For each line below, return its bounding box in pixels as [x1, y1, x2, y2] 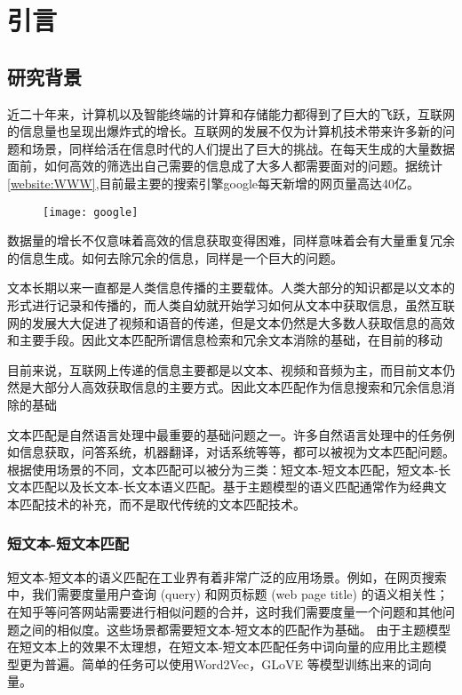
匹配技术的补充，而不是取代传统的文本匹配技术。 [19, 494, 306, 513]
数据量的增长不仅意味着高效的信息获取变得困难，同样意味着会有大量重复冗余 [7, 231, 455, 250]
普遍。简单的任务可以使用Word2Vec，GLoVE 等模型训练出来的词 [44, 654, 419, 673]
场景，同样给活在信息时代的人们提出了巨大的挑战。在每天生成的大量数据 [31, 139, 455, 157]
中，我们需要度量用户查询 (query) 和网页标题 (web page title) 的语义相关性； [7, 585, 449, 603]
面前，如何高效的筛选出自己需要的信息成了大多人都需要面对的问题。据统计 [7, 156, 442, 175]
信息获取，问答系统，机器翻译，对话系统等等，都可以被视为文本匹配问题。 [19, 443, 455, 461]
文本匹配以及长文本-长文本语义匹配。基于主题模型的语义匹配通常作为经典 [7, 477, 434, 496]
